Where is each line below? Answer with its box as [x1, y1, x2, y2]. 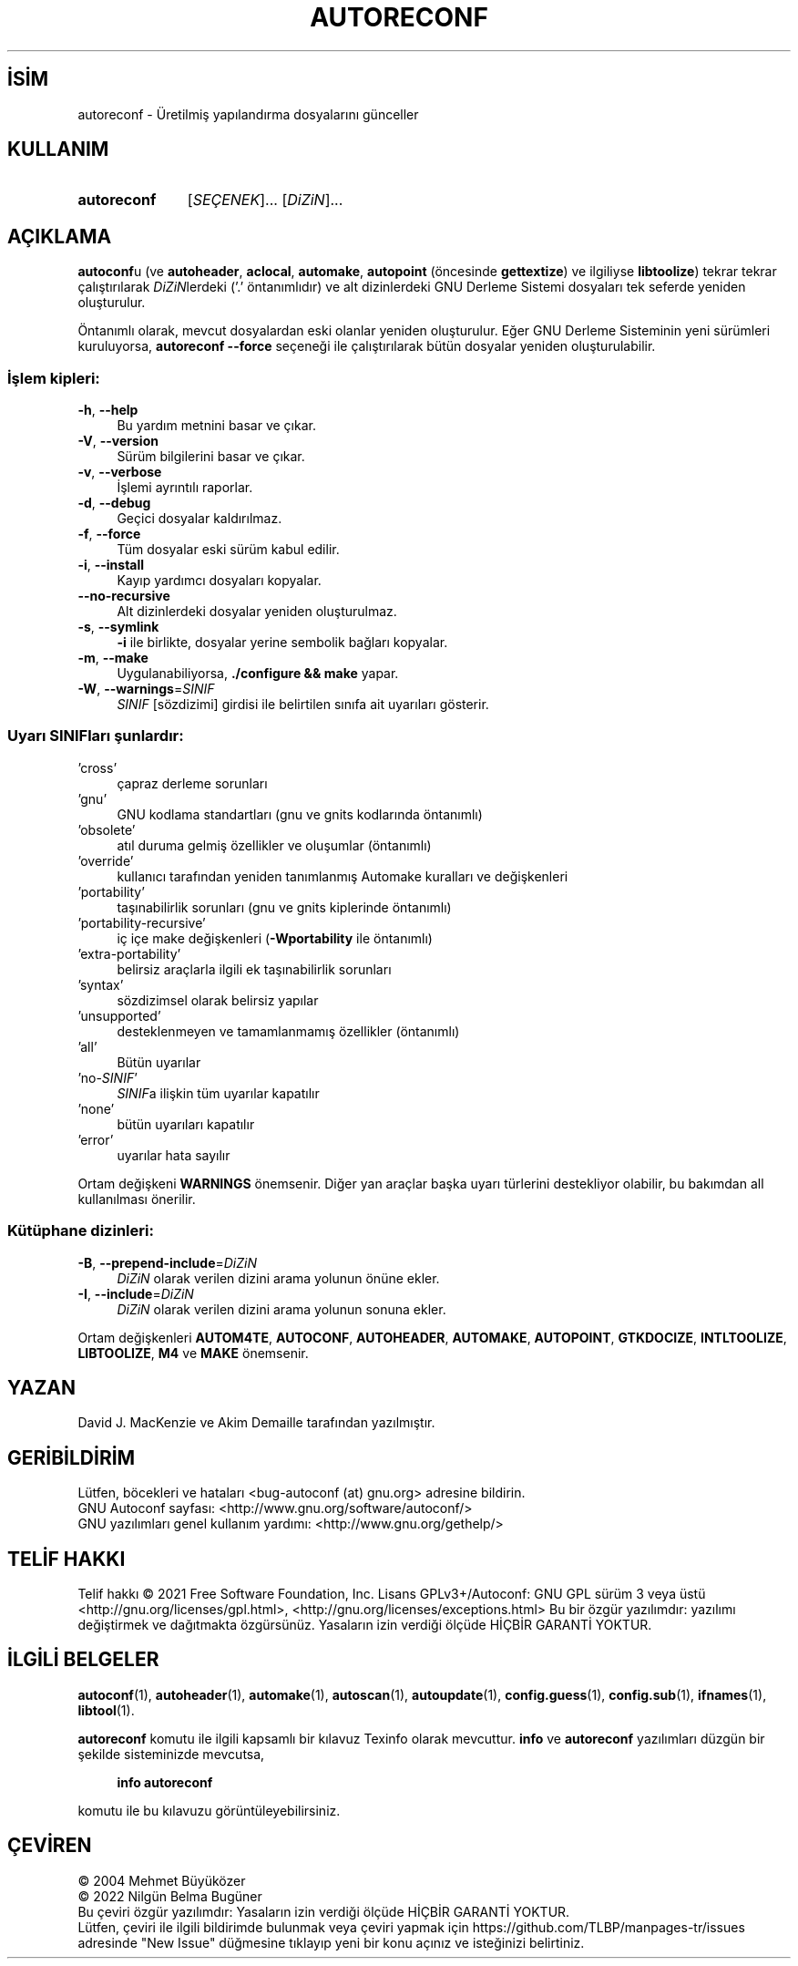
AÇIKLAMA [7, 224, 112, 248]
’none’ [77, 1100, 115, 1117]
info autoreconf [117, 1774, 213, 1790]
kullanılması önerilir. [77, 1190, 196, 1207]
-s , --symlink [77, 619, 159, 635]
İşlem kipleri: [7, 368, 100, 387]
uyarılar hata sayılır [117, 1147, 230, 1163]
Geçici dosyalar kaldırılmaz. [117, 510, 282, 527]
